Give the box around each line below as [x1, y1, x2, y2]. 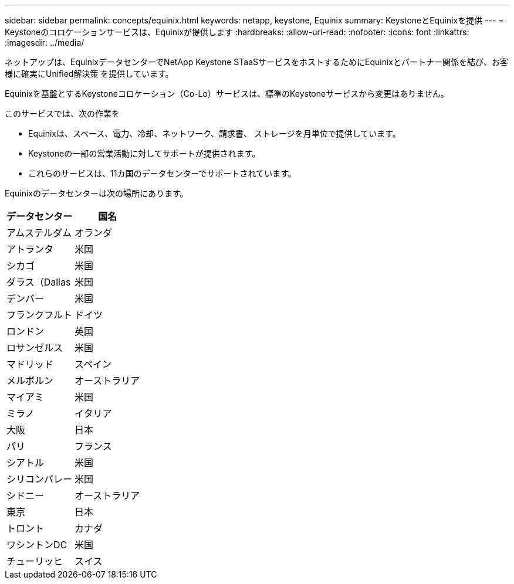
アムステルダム [6, 227, 72, 239]
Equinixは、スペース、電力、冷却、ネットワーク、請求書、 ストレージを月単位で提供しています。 [28, 128, 401, 138]
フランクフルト [6, 309, 73, 321]
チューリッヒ [6, 555, 63, 567]
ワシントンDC [6, 539, 67, 551]
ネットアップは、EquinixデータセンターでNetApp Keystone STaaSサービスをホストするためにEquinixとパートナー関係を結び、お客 [5, 57, 508, 67]
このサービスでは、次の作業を [5, 108, 120, 118]
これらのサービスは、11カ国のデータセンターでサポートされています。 [28, 168, 296, 178]
